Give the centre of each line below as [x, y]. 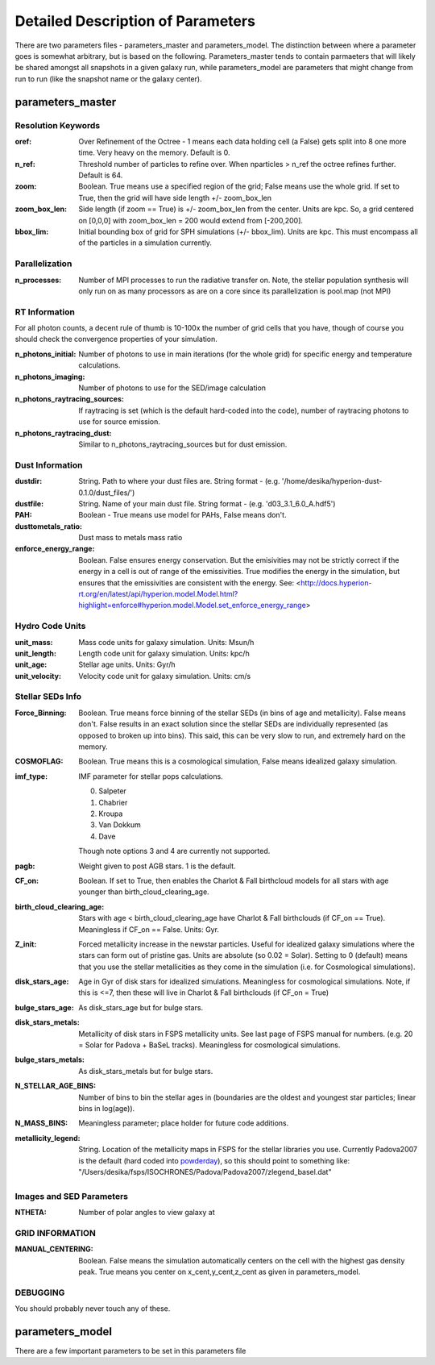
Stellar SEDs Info [48, 697]
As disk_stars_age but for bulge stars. [141, 1007]
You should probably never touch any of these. [93, 1309]
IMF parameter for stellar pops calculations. [151, 776]
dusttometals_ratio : [48, 526]
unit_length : [35, 653]
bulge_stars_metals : [50, 1059]
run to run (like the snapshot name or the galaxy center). [108, 79]
